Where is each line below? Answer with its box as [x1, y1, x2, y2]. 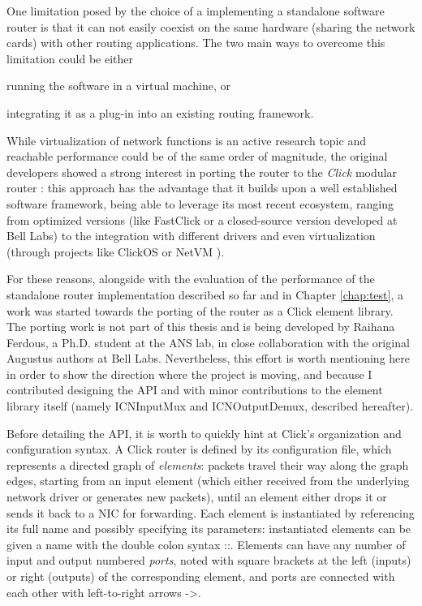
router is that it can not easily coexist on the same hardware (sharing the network [6, 18, 416, 35]
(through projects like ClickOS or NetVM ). [6, 243, 225, 260]
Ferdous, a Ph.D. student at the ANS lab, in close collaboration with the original [6, 333, 410, 350]
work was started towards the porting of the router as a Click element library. [6, 302, 394, 319]
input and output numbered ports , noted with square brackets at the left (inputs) [6, 552, 411, 569]
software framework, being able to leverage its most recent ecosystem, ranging [6, 195, 394, 212]
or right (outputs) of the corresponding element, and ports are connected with [6, 568, 395, 584]
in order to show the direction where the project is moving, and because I [6, 365, 372, 382]
